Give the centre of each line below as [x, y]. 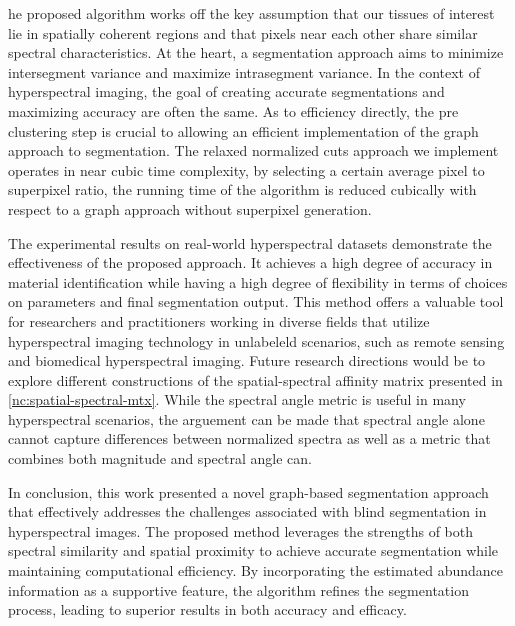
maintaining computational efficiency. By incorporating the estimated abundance [256, 570]
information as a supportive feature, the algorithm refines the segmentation [238, 589]
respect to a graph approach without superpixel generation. [190, 208]
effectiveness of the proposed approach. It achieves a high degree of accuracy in [250, 262]
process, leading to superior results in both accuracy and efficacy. [207, 609]
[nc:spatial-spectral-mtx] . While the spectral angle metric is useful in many [237, 399]
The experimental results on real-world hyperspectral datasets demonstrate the [250, 242]
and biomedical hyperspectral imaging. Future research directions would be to [247, 360]
